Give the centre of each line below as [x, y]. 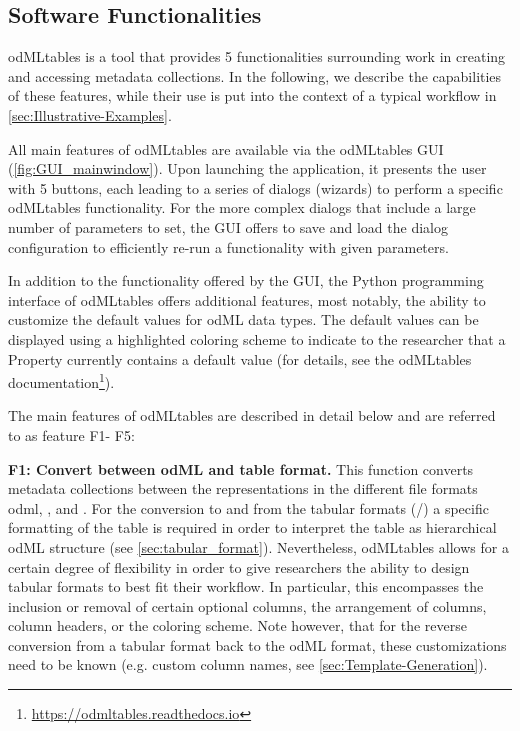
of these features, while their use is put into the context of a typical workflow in [252, 95]
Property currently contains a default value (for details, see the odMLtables [240, 358]
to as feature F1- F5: [71, 434]
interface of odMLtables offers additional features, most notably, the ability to [247, 299]
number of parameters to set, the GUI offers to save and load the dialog [228, 226]
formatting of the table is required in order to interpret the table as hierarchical [252, 527]
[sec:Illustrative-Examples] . [90, 114]
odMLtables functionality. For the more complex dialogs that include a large [242, 207]
